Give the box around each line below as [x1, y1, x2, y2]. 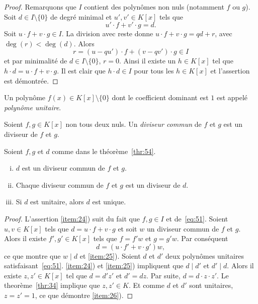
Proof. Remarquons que [4, 2, 76, 12]
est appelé [216, 92, 248, 103]
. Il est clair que [57, 65, 106, 75]
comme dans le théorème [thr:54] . [52, 145, 156, 156]
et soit [118, 223, 137, 234]
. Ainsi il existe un [119, 55, 176, 66]
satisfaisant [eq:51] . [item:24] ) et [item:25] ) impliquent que [4, 260, 184, 271]
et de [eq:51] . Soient [166, 213, 228, 223]
